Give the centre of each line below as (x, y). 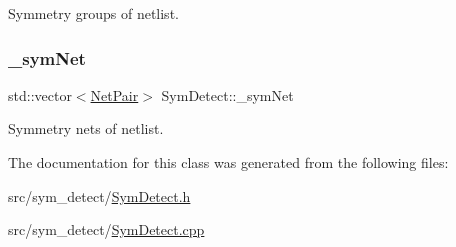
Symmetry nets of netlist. (86, 128)
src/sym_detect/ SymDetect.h (99, 195)
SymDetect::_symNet (227, 94)
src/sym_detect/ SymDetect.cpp (106, 229)
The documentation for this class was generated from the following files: (228, 162)
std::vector (40, 94)
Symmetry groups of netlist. (93, 13)
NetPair (114, 94)
